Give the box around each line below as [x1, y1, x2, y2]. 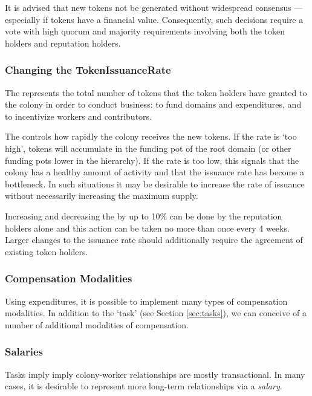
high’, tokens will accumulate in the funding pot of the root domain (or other [5, 141, 291, 154]
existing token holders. [5, 245, 88, 258]
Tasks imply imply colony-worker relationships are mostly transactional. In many [5, 368, 305, 380]
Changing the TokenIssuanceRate [5, 62, 171, 77]
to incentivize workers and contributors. [5, 109, 152, 122]
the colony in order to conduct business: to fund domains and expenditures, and [5, 98, 302, 111]
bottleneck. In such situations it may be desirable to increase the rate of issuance [5, 177, 305, 190]
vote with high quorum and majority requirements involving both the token [5, 25, 285, 37]
